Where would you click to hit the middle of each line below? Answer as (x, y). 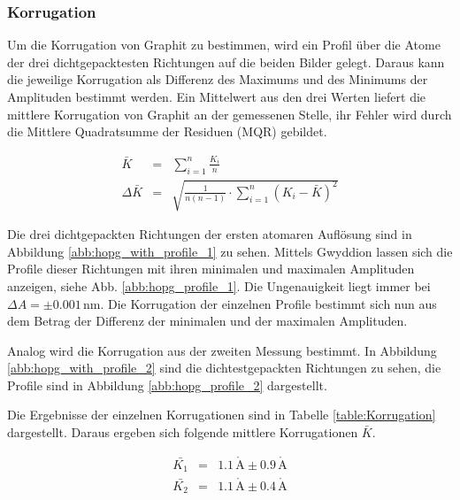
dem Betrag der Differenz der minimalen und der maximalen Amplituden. (207, 321)
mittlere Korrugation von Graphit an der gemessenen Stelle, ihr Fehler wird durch (230, 114)
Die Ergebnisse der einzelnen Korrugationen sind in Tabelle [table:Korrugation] (222, 415)
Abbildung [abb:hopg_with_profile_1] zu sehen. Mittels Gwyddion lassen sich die (230, 251)
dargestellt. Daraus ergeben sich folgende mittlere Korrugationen (183, 432)
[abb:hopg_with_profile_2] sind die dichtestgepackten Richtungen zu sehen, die (224, 368)
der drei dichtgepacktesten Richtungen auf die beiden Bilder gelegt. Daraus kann (226, 62)
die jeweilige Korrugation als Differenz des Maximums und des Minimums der (218, 79)
